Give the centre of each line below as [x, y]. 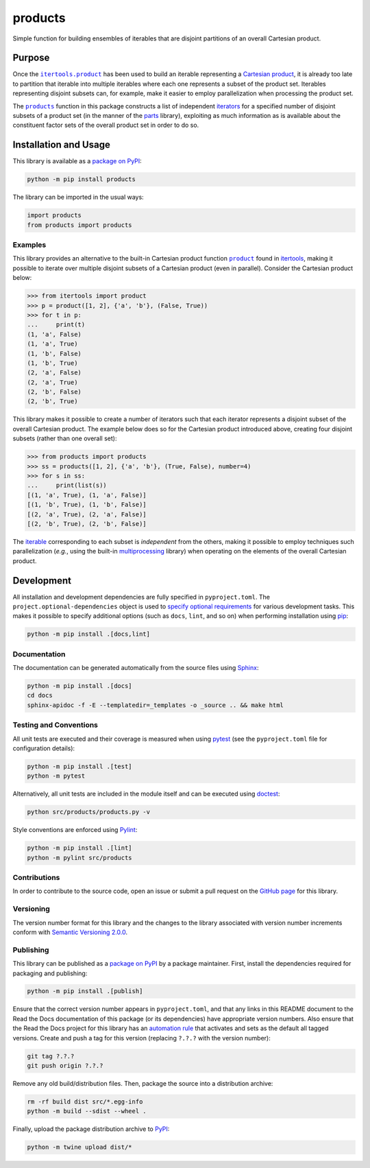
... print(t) [56, 325]
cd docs [40, 695]
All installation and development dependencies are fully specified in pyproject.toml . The [141, 597]
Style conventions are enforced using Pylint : [75, 830]
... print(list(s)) [67, 486]
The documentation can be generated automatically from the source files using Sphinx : [136, 668]
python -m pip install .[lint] [80, 848]
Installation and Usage [62, 145]
